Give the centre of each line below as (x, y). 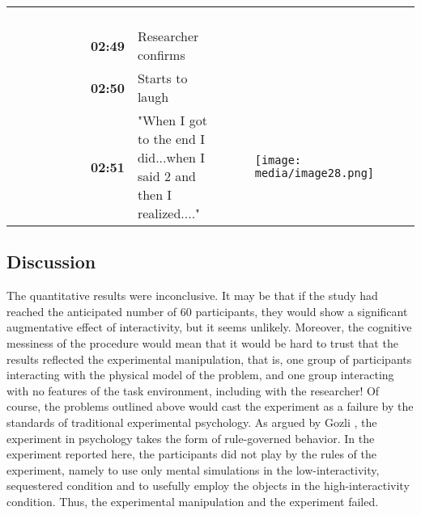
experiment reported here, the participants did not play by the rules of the (191, 454)
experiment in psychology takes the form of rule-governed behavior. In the (191, 438)
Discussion (51, 262)
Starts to (162, 78)
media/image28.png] (315, 173)
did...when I (171, 157)
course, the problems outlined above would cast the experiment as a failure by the (210, 406)
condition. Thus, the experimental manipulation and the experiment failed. (193, 501)
